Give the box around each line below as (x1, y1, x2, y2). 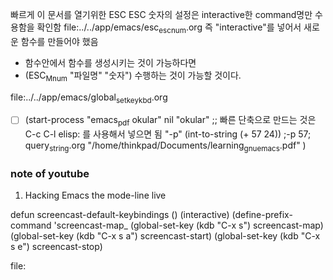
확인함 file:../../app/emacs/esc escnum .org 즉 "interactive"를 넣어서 (36, 21, 302, 35)
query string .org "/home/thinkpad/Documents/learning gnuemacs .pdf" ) (24, 139, 307, 153)
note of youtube (10, 166, 90, 180)
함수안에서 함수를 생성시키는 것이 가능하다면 (24, 56, 197, 68)
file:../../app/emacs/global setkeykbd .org (10, 91, 168, 105)
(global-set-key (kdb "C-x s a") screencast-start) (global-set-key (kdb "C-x (10, 230, 321, 242)
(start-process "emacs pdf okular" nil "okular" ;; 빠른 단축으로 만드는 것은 (24, 114, 317, 128)
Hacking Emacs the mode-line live (24, 189, 167, 202)
